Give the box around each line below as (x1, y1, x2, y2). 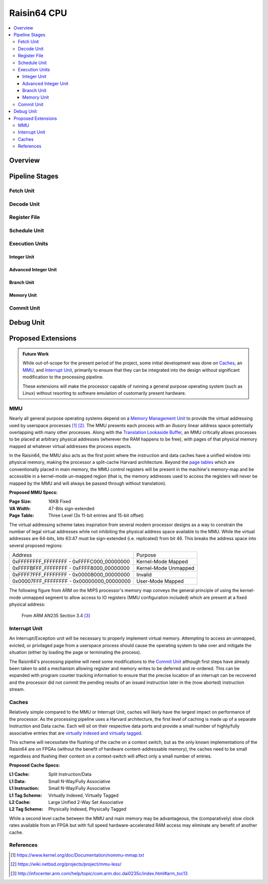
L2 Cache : (9, 799, 31, 805)
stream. (9, 686, 25, 692)
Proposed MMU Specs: (9, 489, 58, 495)
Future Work (22, 351, 49, 357)
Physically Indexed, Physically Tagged (48, 806, 127, 812)
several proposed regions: (9, 543, 63, 549)
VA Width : (9, 505, 31, 511)
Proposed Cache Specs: (9, 762, 60, 769)
